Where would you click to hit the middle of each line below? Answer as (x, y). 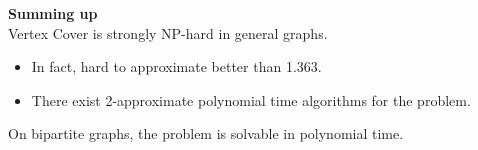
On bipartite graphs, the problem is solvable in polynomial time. (206, 133)
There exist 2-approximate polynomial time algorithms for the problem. (251, 99)
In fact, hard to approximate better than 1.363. (176, 66)
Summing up (53, 13)
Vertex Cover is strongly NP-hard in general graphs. (168, 32)
